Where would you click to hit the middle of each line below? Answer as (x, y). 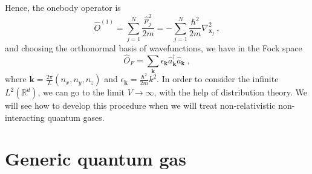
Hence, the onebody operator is (63, 7)
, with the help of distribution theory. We (230, 92)
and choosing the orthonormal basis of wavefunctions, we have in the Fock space (154, 47)
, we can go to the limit (81, 92)
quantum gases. (76, 117)
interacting (25, 117)
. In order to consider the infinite (218, 79)
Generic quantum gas (96, 159)
